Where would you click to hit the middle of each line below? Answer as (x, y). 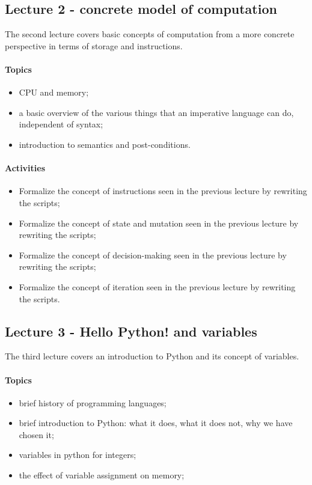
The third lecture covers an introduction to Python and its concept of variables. (152, 356)
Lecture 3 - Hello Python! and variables (131, 331)
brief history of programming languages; (93, 402)
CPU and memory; (54, 92)
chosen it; (36, 434)
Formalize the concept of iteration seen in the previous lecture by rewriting (157, 286)
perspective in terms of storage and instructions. (94, 45)
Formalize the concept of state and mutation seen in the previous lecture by (159, 223)
